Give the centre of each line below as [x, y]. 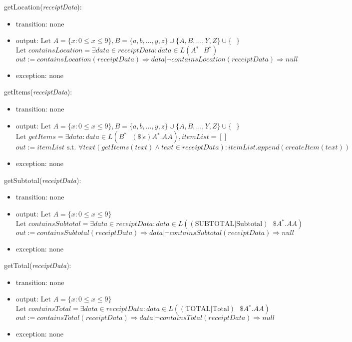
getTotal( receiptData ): [38, 265]
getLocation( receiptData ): [43, 6]
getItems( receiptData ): [38, 92]
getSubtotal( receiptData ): [43, 180]
